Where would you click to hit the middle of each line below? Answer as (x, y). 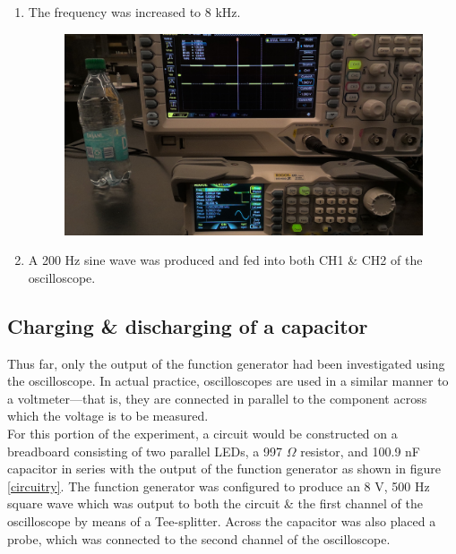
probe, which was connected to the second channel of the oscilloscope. (199, 538)
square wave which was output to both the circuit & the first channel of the (215, 503)
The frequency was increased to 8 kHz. (134, 12)
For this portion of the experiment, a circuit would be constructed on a (202, 434)
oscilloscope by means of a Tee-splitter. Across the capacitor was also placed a (222, 521)
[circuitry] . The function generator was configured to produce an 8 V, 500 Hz (219, 486)
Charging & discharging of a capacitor (188, 325)
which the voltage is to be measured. (108, 416)
